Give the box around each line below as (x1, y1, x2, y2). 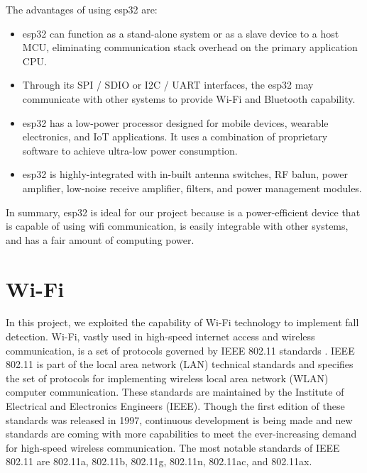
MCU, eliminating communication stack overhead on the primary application (22, 40, 358, 55)
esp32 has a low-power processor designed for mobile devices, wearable (22, 115, 329, 130)
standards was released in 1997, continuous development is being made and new (6, 412, 353, 427)
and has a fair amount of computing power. (6, 232, 195, 247)
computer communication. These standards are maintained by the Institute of (6, 384, 344, 399)
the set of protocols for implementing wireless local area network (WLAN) (6, 370, 329, 385)
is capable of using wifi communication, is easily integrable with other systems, (6, 218, 349, 233)
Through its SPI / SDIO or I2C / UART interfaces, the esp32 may (22, 77, 314, 92)
